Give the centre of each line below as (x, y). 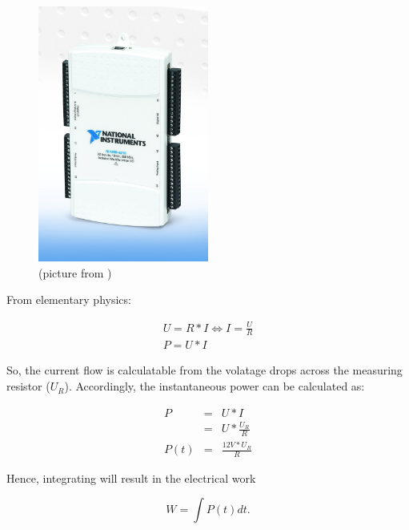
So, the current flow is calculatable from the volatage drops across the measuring (204, 370)
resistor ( (28, 386)
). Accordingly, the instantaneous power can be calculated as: (215, 386)
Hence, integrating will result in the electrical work (131, 477)
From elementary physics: (69, 299)
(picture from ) (75, 272)
